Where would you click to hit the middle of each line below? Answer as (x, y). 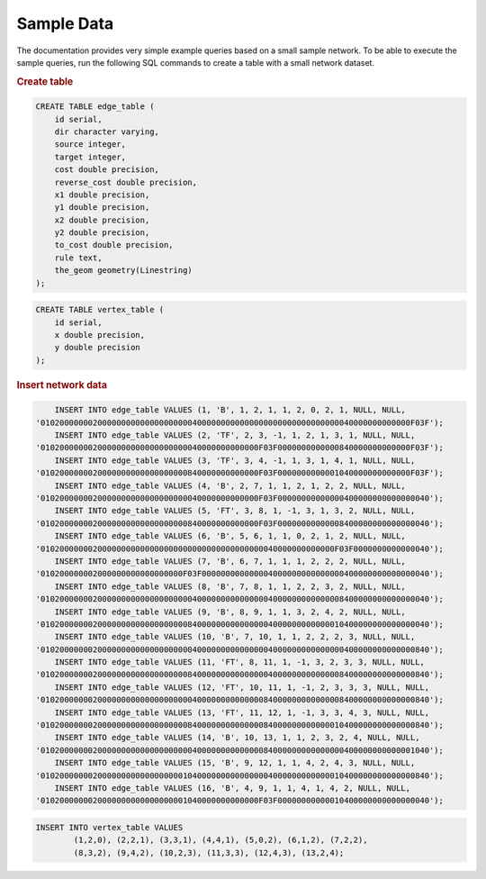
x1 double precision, (102, 195)
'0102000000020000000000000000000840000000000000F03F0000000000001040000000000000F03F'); (240, 473)
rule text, (78, 258)
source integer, (90, 145)
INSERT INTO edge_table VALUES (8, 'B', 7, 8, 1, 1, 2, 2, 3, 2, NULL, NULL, (230, 586)
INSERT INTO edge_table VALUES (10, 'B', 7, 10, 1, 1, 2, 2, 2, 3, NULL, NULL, (235, 637)
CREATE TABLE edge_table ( (95, 107)
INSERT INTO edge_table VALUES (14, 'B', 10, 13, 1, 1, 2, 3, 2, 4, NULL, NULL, (237, 738)
